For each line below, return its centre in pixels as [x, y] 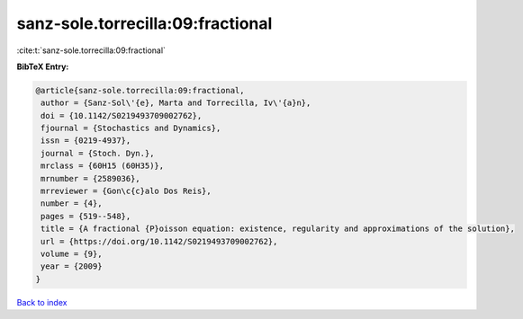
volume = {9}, [72, 254]
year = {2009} [72, 266]
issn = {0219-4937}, [86, 141]
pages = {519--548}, [86, 216]
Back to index [42, 302]
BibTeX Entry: [43, 66]
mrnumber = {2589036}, [91, 178]
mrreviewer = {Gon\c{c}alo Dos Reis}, [126, 191]
